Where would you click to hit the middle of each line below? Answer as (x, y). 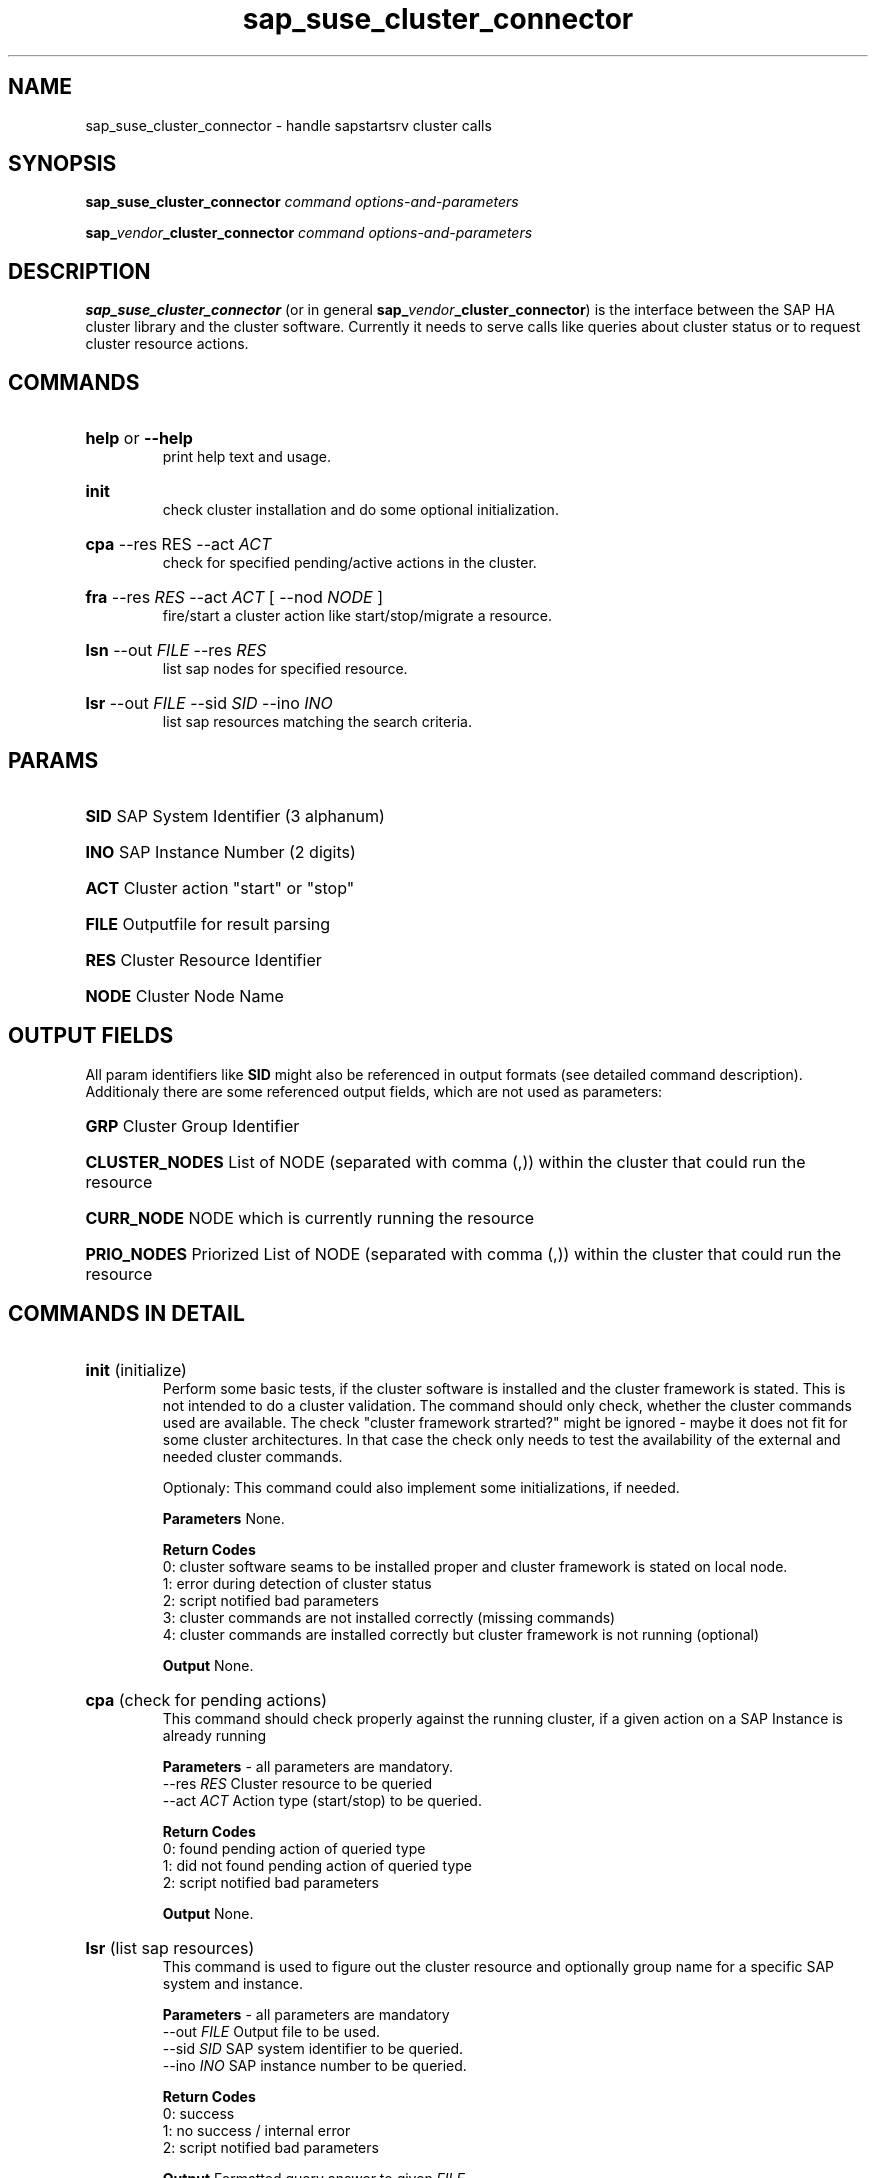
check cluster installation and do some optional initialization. (360, 510)
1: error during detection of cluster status (297, 1583)
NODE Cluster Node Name (184, 995)
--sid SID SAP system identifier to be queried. (313, 2048)
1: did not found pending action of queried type (317, 1865)
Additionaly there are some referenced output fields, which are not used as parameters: (374, 1091)
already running (214, 1735)
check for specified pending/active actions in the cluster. (349, 563)
